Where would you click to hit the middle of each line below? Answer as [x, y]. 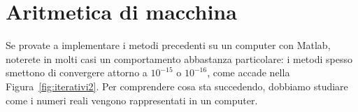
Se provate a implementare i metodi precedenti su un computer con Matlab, [168, 45]
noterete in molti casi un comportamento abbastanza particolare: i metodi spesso [179, 58]
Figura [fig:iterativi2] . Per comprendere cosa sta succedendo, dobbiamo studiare [177, 86]
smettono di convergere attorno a [77, 72]
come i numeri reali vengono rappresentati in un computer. [132, 100]
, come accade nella [249, 72]
